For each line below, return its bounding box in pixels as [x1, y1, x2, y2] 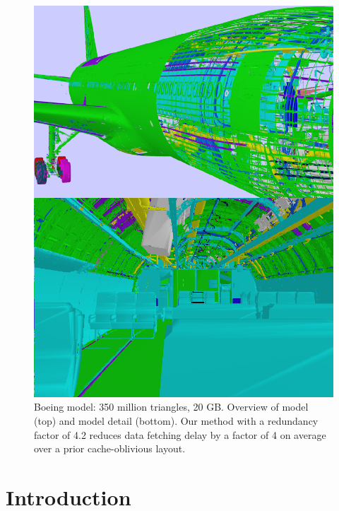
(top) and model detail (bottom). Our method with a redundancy [34, 413, 319, 428]
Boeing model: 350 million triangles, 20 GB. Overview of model [34, 399, 309, 414]
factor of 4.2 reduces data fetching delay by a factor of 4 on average [34, 427, 326, 442]
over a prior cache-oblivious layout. [34, 441, 186, 456]
